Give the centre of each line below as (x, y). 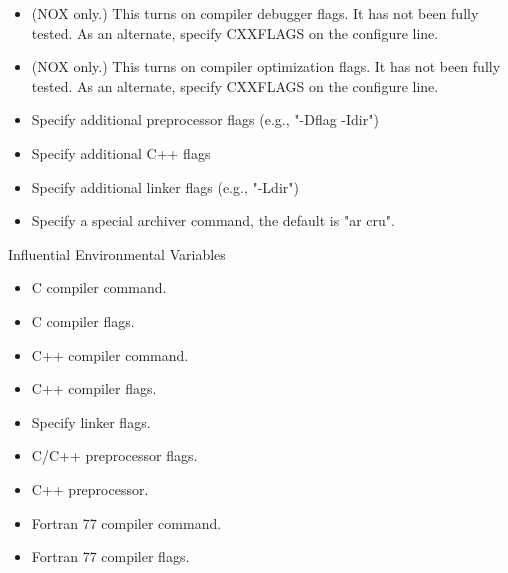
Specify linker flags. (91, 421)
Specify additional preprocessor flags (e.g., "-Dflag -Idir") (205, 119)
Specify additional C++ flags (121, 152)
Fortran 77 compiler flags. (110, 556)
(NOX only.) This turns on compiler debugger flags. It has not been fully (255, 13)
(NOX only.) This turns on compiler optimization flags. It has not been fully (266, 66)
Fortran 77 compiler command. (126, 522)
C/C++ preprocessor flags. (114, 455)
